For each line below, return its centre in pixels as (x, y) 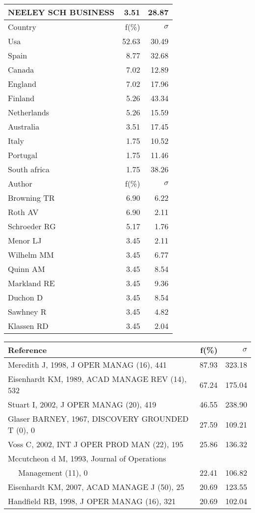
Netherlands (29, 112)
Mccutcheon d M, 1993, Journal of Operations (87, 458)
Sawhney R (27, 311)
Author (20, 183)
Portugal (23, 155)
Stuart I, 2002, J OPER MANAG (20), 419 (82, 404)
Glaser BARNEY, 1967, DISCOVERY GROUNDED (98, 418)
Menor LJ (25, 240)
